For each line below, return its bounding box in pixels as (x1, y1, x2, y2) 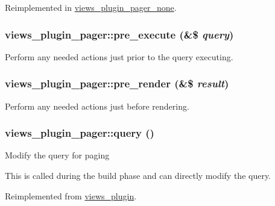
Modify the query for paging (5, 149, 110, 161)
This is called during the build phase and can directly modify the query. (5, 169, 271, 182)
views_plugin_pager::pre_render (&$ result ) (5, 76, 229, 91)
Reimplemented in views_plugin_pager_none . (5, 1, 177, 13)
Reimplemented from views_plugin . (5, 189, 137, 202)
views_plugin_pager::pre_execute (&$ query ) (5, 27, 234, 42)
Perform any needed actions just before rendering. (5, 99, 189, 112)
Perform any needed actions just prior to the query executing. (5, 50, 233, 63)
